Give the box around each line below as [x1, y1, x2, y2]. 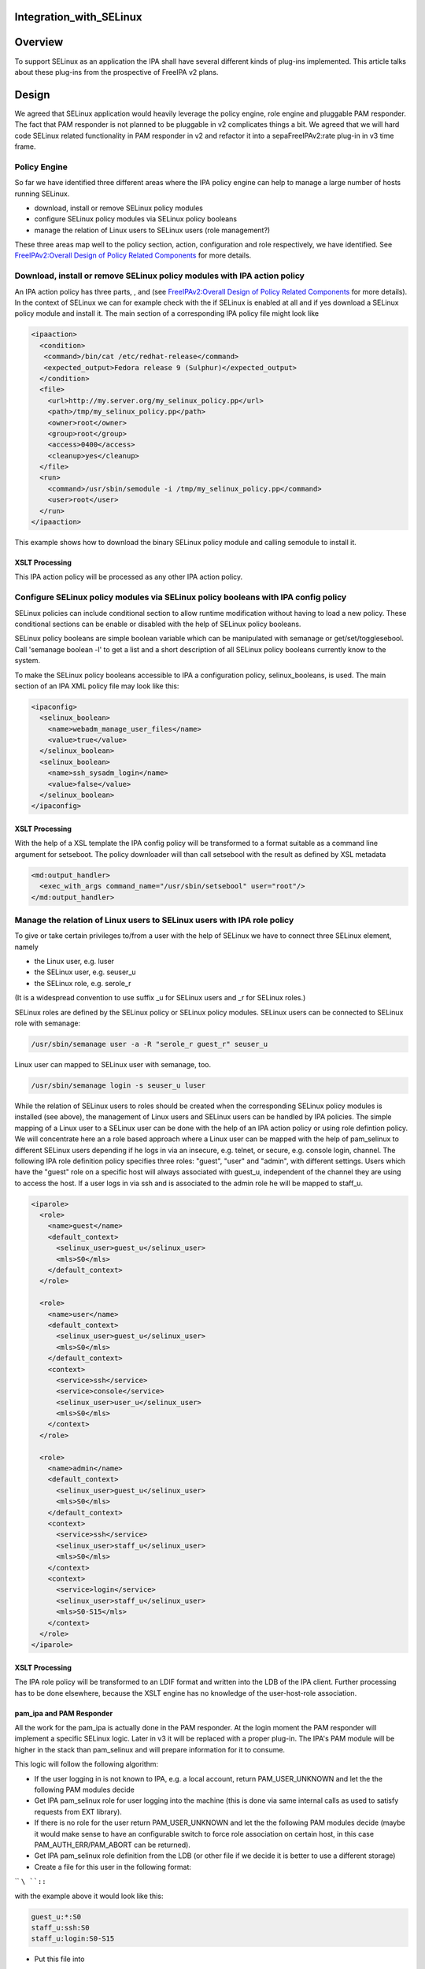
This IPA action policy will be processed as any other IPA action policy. [14, 572, 243, 582]
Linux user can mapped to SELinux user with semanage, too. [14, 1059, 212, 1069]
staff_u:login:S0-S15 [31, 1934, 115, 1943]
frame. [14, 142, 36, 151]
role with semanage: [14, 1018, 81, 1028]
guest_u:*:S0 [31, 1912, 82, 1921]
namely [14, 942, 39, 951]
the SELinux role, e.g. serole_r [34, 978, 131, 988]
